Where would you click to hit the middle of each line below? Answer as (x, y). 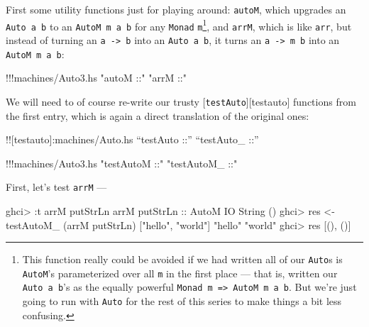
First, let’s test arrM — (56, 187)
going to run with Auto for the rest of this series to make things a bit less (182, 301)
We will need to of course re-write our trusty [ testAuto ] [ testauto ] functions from (181, 101)
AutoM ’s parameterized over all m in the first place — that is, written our (180, 273)
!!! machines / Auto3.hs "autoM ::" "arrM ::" (96, 78)
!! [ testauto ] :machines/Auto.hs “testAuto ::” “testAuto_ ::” (132, 139)
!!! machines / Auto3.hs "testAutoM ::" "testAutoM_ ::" (122, 163)
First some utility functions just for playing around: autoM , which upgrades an (176, 9)
